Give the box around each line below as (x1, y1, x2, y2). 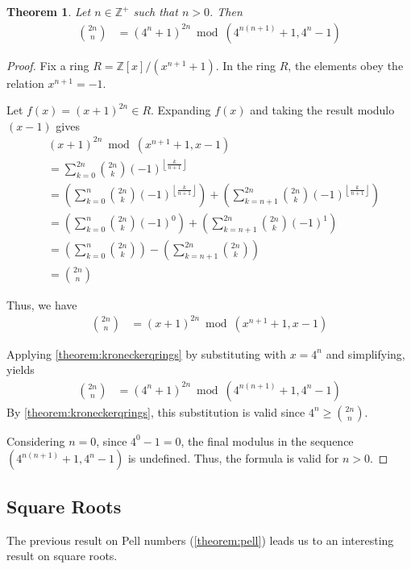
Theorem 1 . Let (6, 3, 91, 19)
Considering (6, 432, 65, 449)
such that (133, 3, 178, 19)
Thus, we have (6, 296, 77, 313)
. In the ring (215, 56, 276, 73)
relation (6, 74, 44, 91)
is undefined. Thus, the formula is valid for (127, 450, 339, 467)
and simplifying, (326, 345, 405, 362)
